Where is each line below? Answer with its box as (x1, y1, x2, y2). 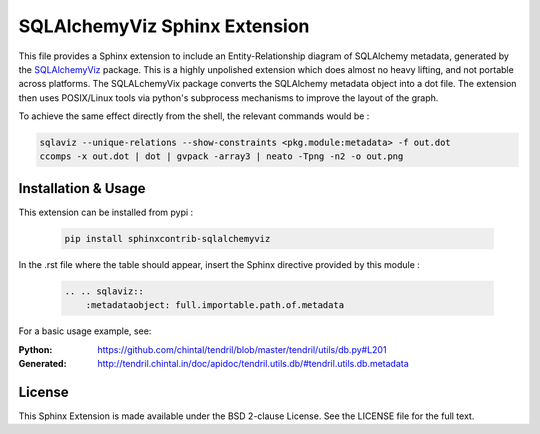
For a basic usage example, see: (18, 325, 152, 337)
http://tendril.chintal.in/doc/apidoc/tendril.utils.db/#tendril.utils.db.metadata (97, 358, 409, 370)
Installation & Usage (18, 180, 146, 197)
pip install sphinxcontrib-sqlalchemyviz (64, 233, 271, 244)
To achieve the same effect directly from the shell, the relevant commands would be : (18, 110, 370, 122)
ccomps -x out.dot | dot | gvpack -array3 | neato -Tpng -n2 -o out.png (39, 151, 404, 162)
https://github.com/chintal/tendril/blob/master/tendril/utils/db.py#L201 (97, 343, 387, 355)
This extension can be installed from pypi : (18, 206, 194, 218)
